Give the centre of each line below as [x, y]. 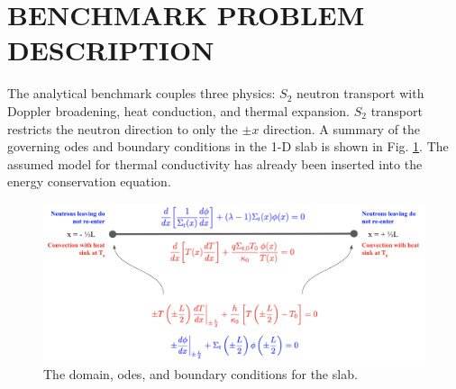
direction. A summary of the [342, 128]
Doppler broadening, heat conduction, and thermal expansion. [179, 110]
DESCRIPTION [111, 50]
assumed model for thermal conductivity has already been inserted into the [215, 163]
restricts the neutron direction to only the [123, 128]
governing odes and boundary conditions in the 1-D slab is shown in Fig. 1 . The [228, 146]
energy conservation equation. [89, 181]
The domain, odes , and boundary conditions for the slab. [201, 374]
